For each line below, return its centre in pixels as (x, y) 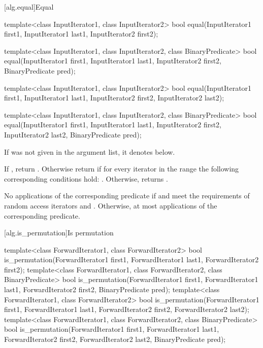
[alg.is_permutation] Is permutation (59, 233)
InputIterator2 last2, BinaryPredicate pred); (73, 134)
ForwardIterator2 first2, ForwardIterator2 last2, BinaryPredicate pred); (115, 339)
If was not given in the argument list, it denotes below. (90, 151)
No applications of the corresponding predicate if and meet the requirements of (127, 196)
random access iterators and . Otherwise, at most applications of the (111, 205)
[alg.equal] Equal (29, 7)
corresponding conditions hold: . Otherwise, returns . (86, 178)
